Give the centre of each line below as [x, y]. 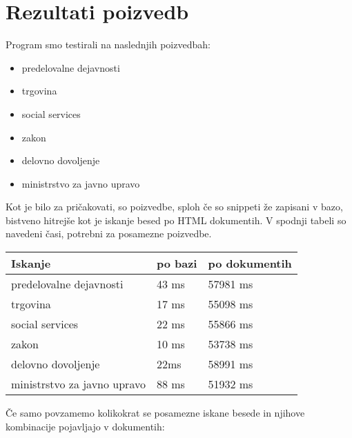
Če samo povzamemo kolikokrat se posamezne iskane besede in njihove [155, 413]
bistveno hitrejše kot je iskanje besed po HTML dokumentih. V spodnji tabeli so [176, 220]
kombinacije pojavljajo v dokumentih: [85, 426]
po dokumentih [250, 263]
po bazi [177, 263]
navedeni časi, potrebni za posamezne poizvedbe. [109, 233]
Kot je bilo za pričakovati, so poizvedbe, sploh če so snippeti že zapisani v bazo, [174, 207]
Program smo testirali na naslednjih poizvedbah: [108, 44]
